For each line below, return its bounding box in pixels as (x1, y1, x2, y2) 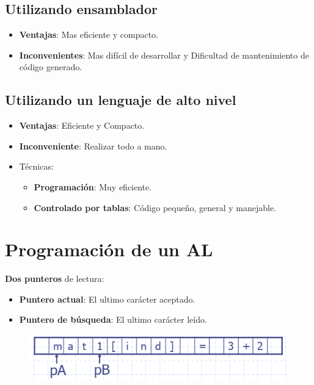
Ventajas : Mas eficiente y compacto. (19, 28, 159, 41)
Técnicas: (19, 160, 54, 173)
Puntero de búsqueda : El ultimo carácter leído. (19, 313, 207, 326)
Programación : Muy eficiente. (34, 180, 152, 193)
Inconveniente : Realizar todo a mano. (19, 139, 167, 152)
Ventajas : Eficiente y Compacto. (19, 119, 145, 132)
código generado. (19, 60, 82, 73)
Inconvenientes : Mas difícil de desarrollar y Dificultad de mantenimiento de (19, 48, 309, 61)
